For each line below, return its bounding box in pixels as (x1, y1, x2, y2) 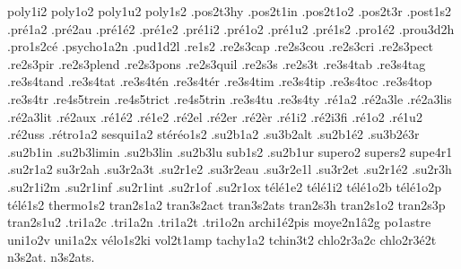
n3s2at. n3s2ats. (7, 247, 95, 266)
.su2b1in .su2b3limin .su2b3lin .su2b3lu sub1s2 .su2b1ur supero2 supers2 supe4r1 (7, 142, 453, 161)
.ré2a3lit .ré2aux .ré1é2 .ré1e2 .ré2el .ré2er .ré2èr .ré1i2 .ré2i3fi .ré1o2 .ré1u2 (7, 107, 422, 126)
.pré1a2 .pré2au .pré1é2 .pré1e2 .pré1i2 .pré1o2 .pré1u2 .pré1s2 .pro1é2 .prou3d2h (7, 19, 455, 38)
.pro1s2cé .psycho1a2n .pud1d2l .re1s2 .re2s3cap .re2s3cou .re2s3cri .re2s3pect (7, 37, 433, 56)
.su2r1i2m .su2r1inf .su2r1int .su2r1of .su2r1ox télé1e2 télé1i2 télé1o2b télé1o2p (7, 177, 441, 195)
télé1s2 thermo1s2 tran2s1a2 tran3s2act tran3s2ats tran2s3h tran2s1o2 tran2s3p (7, 195, 446, 213)
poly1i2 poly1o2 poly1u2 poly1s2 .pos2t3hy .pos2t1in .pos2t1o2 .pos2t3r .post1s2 (7, 2, 451, 20)
